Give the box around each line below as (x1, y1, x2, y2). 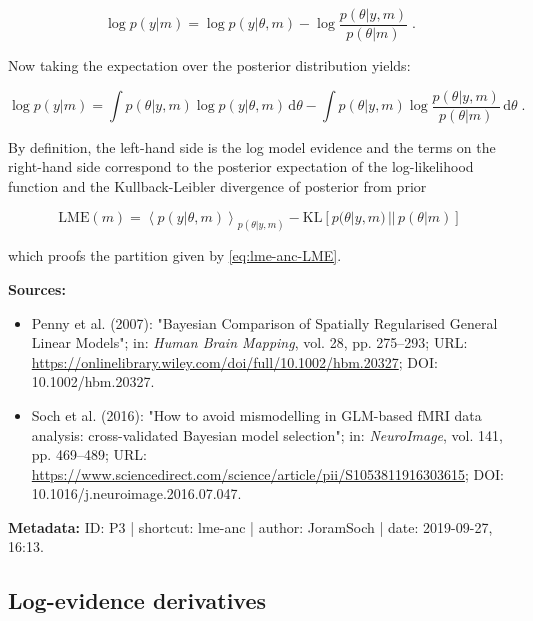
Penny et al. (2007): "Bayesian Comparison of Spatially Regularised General (31, 312, 498, 333)
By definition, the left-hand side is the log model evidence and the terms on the (8, 136, 496, 157)
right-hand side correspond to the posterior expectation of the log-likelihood (8, 156, 474, 177)
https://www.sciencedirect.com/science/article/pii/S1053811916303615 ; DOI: (31, 463, 505, 484)
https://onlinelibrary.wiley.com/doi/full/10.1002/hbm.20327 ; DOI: (31, 351, 438, 372)
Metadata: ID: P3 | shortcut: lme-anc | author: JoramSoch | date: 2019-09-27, (8, 516, 493, 537)
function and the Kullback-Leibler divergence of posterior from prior (8, 175, 427, 196)
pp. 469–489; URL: (31, 444, 147, 465)
